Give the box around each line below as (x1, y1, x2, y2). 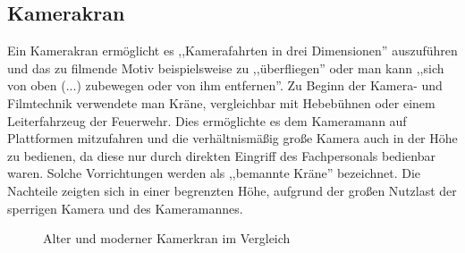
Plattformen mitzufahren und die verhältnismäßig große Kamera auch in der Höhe (7, 129, 458, 148)
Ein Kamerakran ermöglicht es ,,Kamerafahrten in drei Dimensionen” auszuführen (7, 41, 458, 60)
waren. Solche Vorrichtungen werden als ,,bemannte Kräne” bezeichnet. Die (7, 164, 421, 182)
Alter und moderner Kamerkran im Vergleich (43, 229, 291, 248)
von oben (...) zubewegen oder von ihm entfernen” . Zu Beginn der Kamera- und (7, 76, 443, 95)
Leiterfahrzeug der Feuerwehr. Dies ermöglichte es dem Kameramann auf (7, 111, 407, 130)
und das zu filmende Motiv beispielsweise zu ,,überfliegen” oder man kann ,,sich (7, 58, 444, 77)
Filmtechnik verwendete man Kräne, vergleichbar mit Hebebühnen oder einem (7, 93, 435, 112)
